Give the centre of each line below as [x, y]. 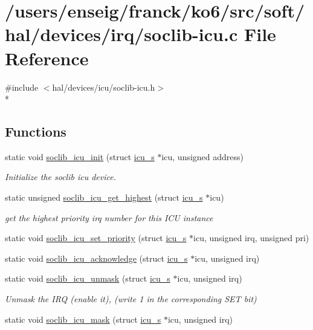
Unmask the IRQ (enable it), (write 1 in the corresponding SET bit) [131, 299]
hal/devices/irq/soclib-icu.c [121, 34]
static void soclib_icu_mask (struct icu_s [83, 319]
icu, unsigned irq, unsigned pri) [251, 238]
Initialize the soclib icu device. [60, 177]
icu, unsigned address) [203, 156]
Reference [47, 58]
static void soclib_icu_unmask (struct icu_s [88, 278]
